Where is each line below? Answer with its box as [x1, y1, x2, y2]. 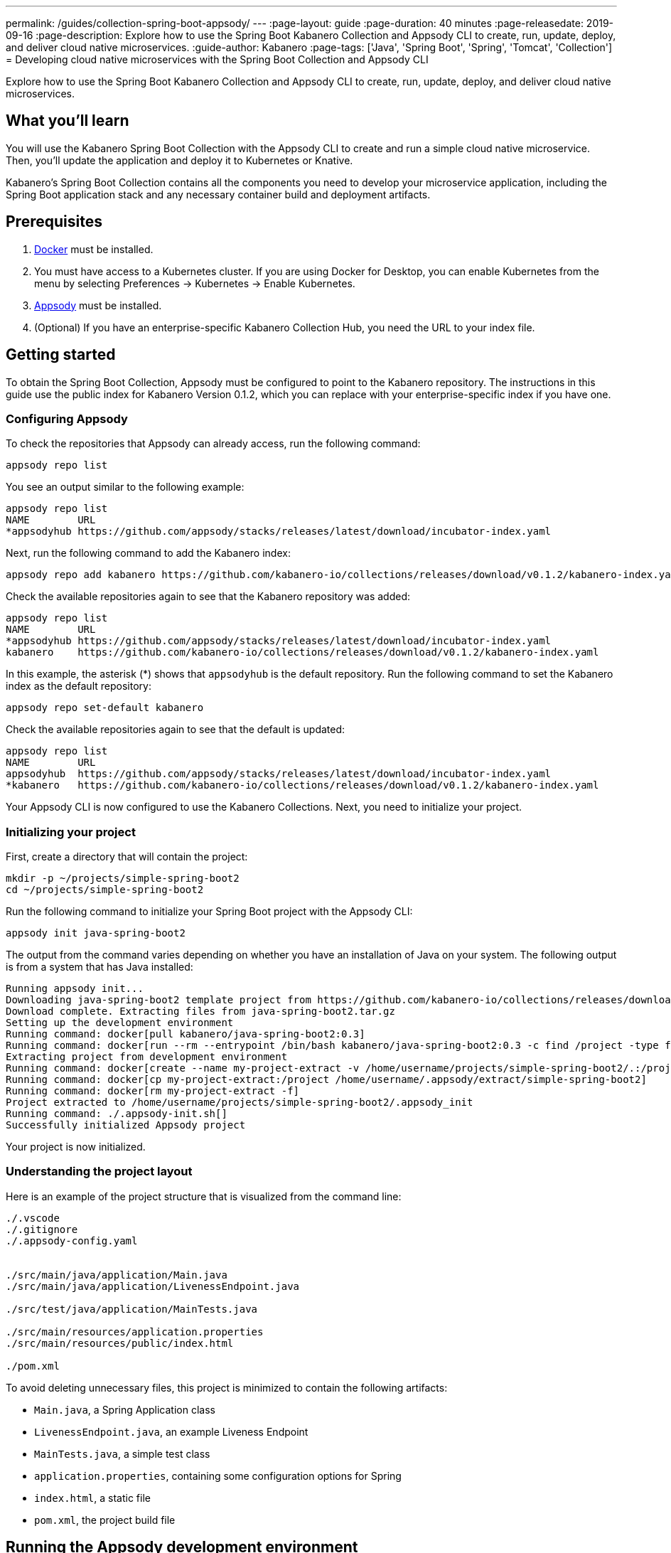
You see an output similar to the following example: [6, 481, 245, 493]
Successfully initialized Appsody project [6, 1119, 246, 1131]
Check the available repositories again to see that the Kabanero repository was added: [6, 590, 411, 603]
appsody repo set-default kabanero [6, 702, 204, 714]
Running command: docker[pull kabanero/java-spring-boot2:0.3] [6, 1028, 365, 1040]
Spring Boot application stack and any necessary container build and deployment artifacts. [6, 188, 431, 201]
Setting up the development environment [6, 1017, 234, 1029]
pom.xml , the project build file [34, 1513, 176, 1526]
